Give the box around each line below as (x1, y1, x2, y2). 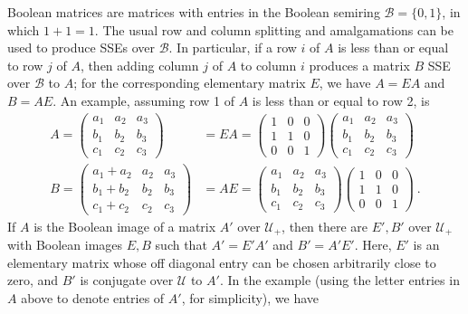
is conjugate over (80, 271, 174, 290)
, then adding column (80, 55, 199, 74)
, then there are (282, 216, 368, 235)
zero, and (7, 271, 59, 290)
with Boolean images (7, 235, 123, 254)
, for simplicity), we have (181, 288, 320, 307)
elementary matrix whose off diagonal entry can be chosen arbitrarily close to (7, 252, 436, 271)
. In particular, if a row (168, 38, 297, 57)
